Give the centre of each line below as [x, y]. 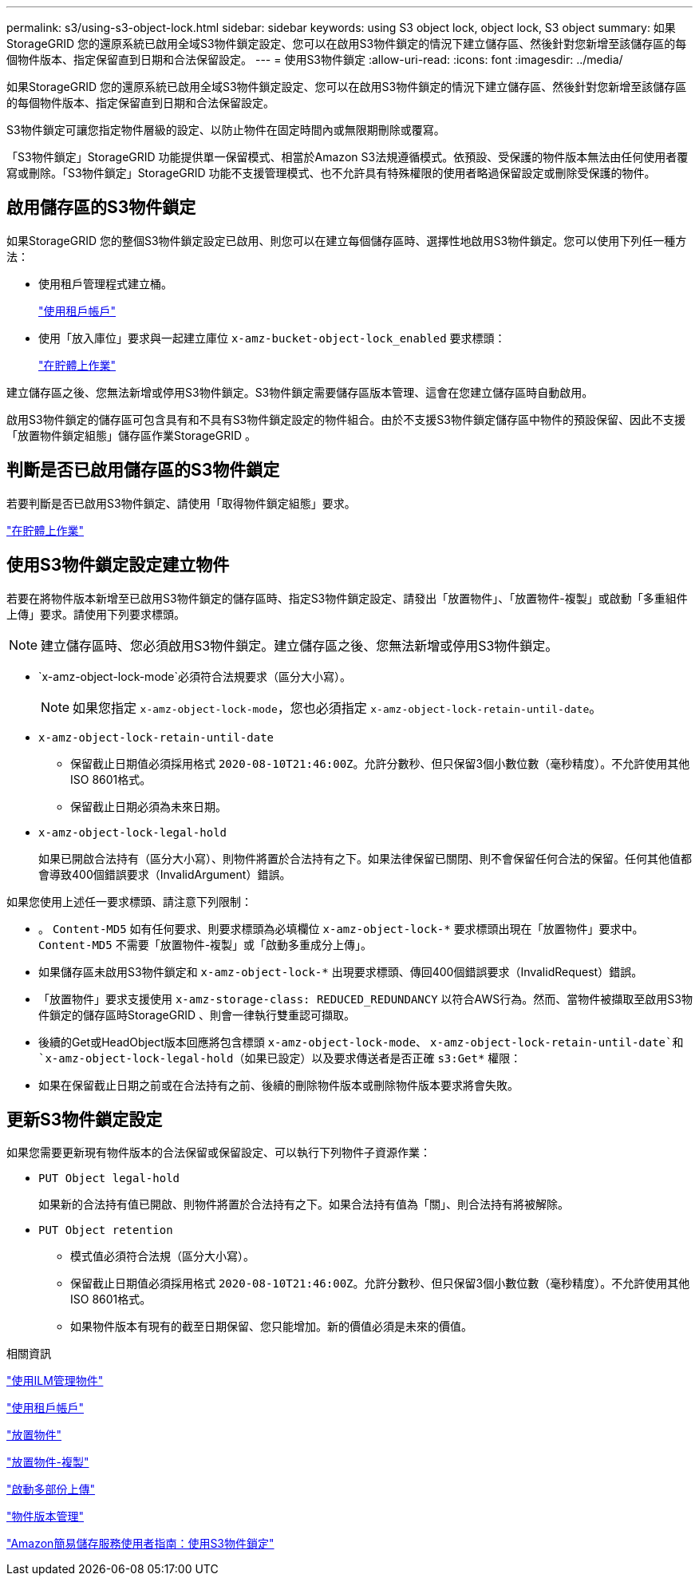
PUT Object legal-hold [109, 1179]
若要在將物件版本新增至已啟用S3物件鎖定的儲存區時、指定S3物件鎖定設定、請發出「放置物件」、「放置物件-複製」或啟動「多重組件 [347, 598]
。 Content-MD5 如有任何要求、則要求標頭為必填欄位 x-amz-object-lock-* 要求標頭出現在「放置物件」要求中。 [341, 928]
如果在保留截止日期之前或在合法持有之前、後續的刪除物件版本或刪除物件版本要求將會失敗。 [278, 1085]
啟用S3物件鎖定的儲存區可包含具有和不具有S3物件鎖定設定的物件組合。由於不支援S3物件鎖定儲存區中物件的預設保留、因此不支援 [346, 419]
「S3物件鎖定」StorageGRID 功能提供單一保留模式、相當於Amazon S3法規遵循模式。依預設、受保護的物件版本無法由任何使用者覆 [348, 157]
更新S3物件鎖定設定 [85, 1119]
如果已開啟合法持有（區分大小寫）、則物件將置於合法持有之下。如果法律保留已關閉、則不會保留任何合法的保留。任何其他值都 [365, 858]
